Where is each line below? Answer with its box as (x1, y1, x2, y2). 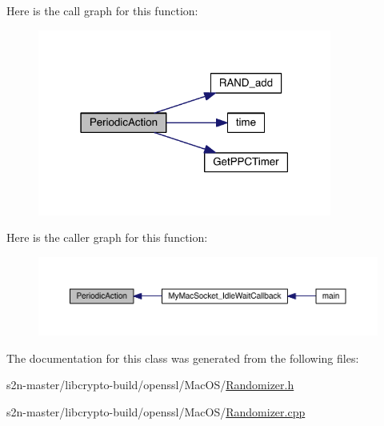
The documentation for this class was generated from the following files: (6, 349, 359, 366)
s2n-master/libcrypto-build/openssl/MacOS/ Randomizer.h (6, 376, 294, 393)
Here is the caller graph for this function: (6, 229, 208, 246)
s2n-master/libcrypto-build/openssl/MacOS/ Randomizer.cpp (6, 403, 306, 420)
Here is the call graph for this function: (6, 2, 198, 18)
